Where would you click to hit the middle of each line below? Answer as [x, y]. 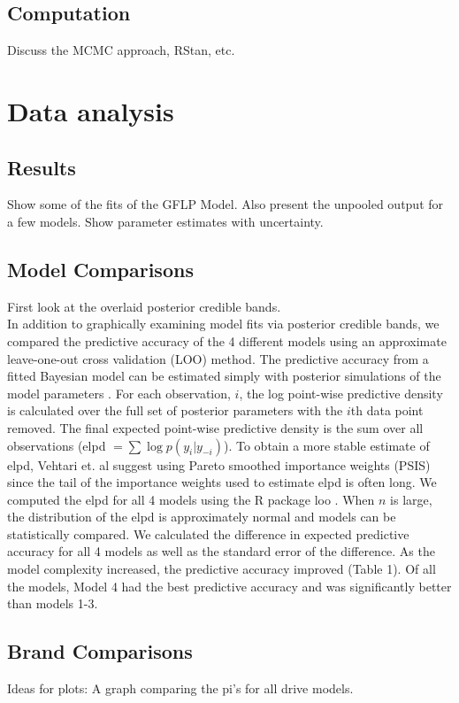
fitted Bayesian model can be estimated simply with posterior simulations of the [224, 376]
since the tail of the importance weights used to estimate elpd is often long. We [222, 482]
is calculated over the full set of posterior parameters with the [175, 410]
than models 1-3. [53, 603]
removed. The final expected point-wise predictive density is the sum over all [215, 427]
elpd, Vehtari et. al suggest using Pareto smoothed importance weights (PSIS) [219, 464]
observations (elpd [57, 445]
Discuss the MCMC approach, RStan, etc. [121, 50]
